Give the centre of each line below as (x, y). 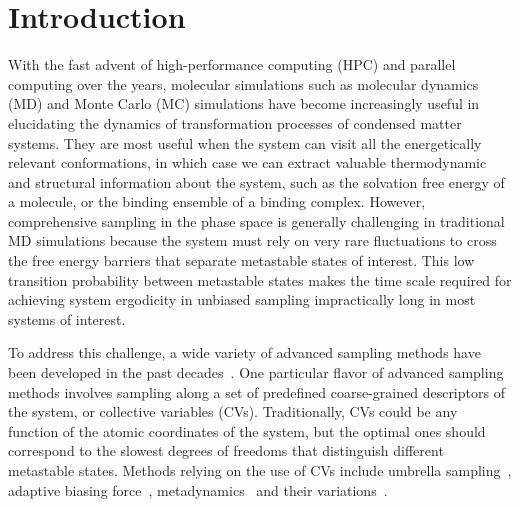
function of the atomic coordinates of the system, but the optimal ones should (247, 430)
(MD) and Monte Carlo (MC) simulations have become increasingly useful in (244, 103)
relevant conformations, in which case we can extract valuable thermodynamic (247, 162)
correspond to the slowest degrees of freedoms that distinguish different (226, 450)
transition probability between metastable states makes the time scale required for (260, 279)
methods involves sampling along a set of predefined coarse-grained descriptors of (256, 391)
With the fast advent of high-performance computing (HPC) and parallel (232, 64)
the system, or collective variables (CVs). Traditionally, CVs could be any (233, 411)
